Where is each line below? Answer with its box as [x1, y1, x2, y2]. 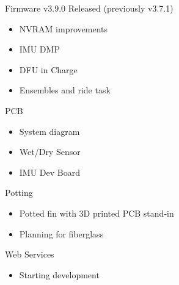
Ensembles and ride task [19, 84, 111, 96]
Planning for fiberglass [19, 227, 104, 240]
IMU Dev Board [19, 165, 81, 178]
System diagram [19, 124, 80, 137]
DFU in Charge [19, 63, 78, 76]
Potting [5, 186, 33, 199]
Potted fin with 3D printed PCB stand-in [19, 206, 174, 219]
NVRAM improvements [19, 22, 108, 35]
